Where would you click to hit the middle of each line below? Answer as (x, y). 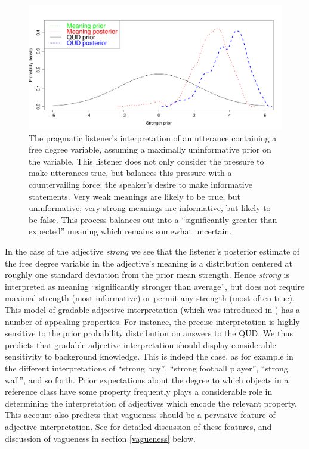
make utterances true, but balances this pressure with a (130, 173)
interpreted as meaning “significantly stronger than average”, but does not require (155, 286)
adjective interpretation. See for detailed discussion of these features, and (138, 426)
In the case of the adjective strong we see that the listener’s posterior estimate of (152, 251)
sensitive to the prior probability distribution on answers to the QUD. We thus (149, 333)
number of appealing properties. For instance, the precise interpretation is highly (152, 321)
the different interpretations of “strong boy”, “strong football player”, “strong (146, 368)
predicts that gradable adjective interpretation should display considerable (140, 344)
